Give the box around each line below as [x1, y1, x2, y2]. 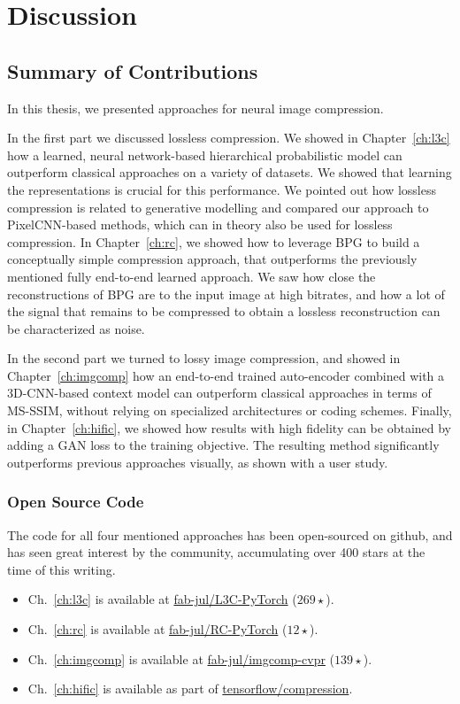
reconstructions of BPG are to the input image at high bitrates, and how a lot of [7, 284, 445, 303]
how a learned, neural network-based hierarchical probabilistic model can [7, 145, 402, 164]
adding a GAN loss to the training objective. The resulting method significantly [7, 436, 440, 454]
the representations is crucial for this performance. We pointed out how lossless [7, 180, 436, 198]
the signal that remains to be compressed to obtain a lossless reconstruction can [7, 302, 441, 321]
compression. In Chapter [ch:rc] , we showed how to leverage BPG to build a [7, 232, 420, 251]
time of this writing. [7, 560, 116, 578]
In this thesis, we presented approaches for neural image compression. [7, 98, 384, 117]
